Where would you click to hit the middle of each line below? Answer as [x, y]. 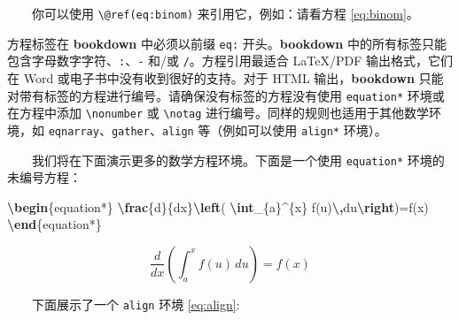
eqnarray [74, 131]
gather [130, 131]
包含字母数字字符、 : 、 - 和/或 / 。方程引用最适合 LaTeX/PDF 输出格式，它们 [230, 61]
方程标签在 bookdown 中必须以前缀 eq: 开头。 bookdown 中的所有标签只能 [227, 43]
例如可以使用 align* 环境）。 [305, 130]
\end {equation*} [54, 224]
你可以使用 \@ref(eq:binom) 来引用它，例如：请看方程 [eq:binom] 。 [226, 13]
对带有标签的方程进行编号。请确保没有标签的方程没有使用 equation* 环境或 [226, 95]
